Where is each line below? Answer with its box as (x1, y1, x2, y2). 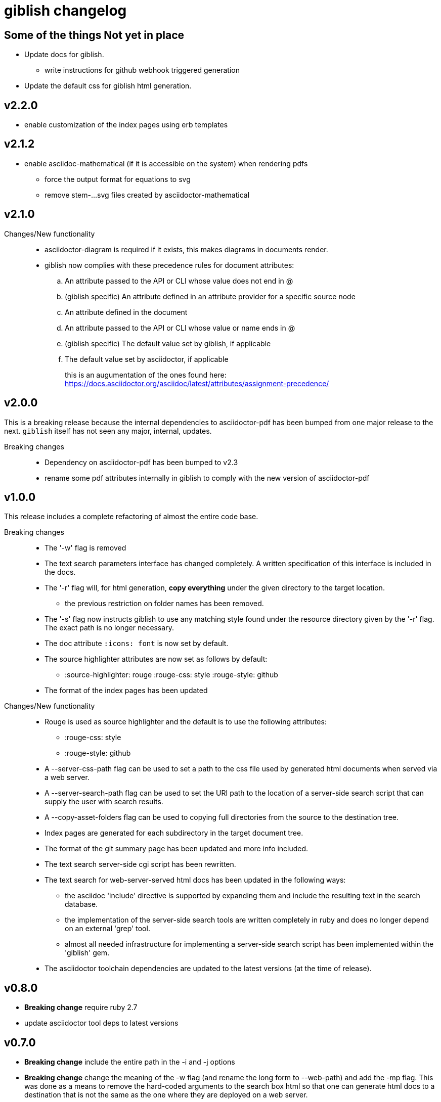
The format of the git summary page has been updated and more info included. (45, 844, 308, 853)
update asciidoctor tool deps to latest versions (24, 1019, 179, 1028)
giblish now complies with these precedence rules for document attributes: (45, 260, 294, 269)
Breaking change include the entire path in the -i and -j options (24, 1058, 235, 1067)
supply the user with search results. (45, 797, 163, 806)
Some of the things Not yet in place (4, 28, 185, 41)
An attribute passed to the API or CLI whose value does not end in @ (65, 276, 293, 285)
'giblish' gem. (65, 948, 110, 957)
